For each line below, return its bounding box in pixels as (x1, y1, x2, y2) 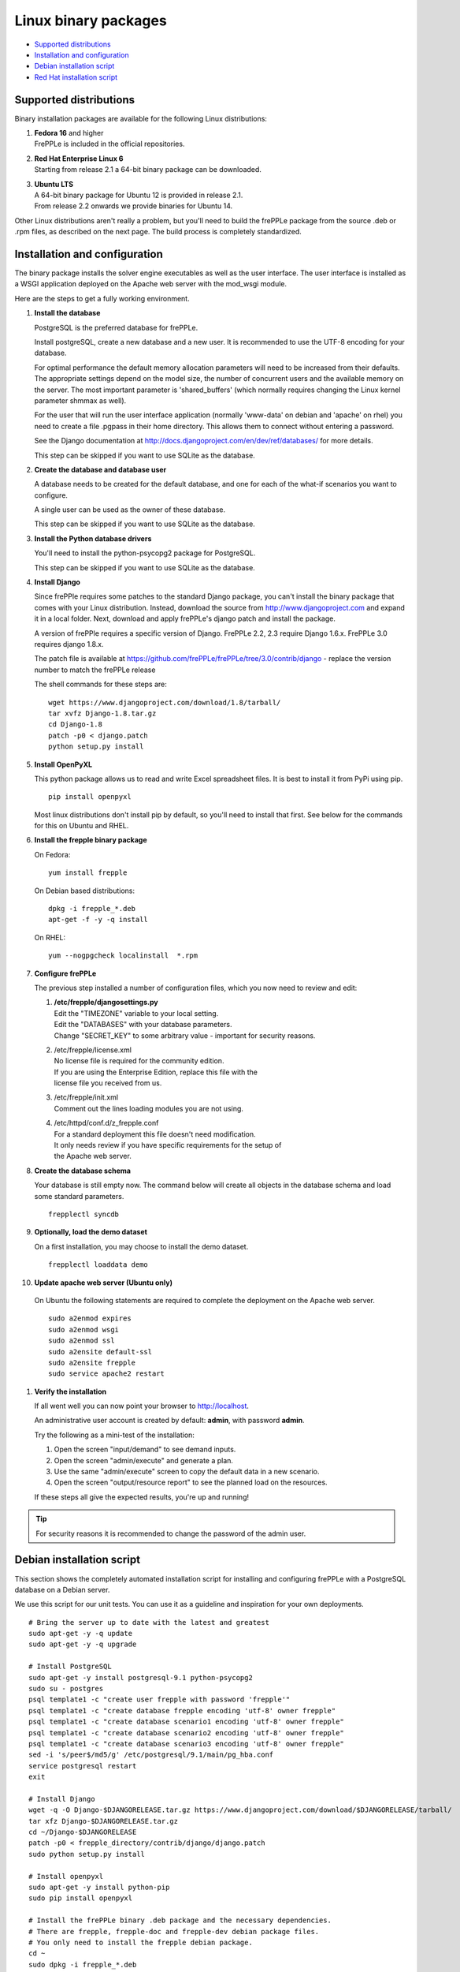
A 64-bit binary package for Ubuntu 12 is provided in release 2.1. (34, 190, 243, 200)
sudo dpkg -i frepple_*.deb (28, 1960, 137, 1969)
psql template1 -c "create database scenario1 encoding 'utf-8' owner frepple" (28, 1717, 344, 1727)
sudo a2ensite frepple (48, 1358, 136, 1367)
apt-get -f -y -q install (48, 915, 149, 924)
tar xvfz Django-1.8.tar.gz (48, 708, 157, 718)
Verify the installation (34, 1387, 106, 1396)
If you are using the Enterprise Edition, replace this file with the (54, 1067, 258, 1077)
